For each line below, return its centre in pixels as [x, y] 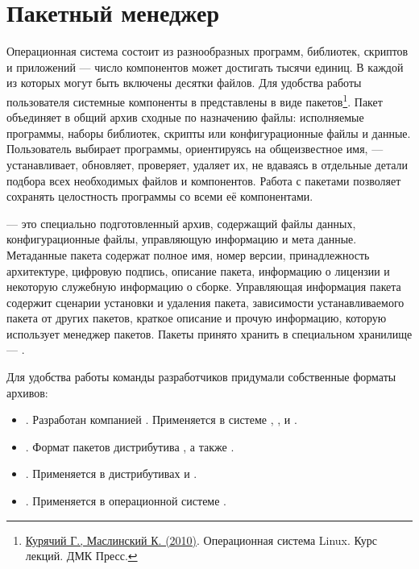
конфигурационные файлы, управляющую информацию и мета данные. [182, 239]
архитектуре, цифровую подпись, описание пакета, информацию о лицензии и [198, 270]
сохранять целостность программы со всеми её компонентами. [160, 196]
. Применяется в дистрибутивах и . [111, 473]
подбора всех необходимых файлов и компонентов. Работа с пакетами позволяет [204, 180]
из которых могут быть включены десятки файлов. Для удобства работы [184, 83]
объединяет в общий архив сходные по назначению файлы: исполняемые [185, 117]
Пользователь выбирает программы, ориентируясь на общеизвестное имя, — [195, 149]
